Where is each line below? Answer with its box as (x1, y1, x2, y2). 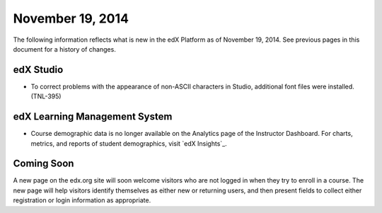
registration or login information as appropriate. (13, 196, 151, 205)
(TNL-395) (30, 92, 62, 100)
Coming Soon (13, 158, 74, 170)
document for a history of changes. (13, 45, 116, 53)
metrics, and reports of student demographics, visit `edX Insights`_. (30, 139, 227, 148)
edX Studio (13, 64, 64, 76)
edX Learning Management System (13, 110, 173, 123)
